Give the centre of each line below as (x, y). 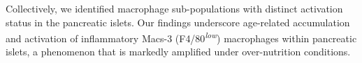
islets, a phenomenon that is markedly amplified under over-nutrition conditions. (178, 52)
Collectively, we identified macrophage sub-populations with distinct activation (174, 8)
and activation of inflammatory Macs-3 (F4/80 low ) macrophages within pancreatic (181, 37)
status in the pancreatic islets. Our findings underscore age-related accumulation (178, 22)
